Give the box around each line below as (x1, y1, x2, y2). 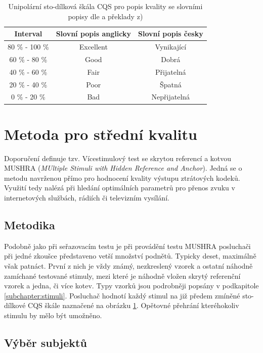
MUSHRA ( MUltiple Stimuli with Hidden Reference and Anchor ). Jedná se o (4, 163, 242, 173)
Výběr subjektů (4, 334, 87, 350)
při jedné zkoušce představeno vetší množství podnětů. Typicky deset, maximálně (4, 250, 256, 261)
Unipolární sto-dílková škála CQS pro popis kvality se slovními (8, 1, 203, 11)
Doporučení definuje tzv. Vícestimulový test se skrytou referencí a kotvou (4, 153, 232, 163)
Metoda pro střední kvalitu (4, 123, 197, 144)
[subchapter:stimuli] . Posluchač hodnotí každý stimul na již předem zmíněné (4, 290, 240, 300)
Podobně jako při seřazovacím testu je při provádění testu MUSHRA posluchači (4, 240, 251, 251)
